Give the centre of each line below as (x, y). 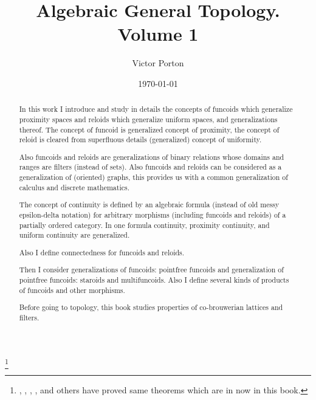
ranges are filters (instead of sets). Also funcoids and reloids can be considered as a (150, 167)
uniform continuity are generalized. (74, 235)
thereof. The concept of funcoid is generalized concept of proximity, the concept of (149, 129)
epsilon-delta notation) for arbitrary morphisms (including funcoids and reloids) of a (153, 214)
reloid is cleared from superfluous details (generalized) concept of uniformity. (140, 140)
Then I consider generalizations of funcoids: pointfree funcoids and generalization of (151, 270)
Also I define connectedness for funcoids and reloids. (102, 252)
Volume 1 (158, 34)
